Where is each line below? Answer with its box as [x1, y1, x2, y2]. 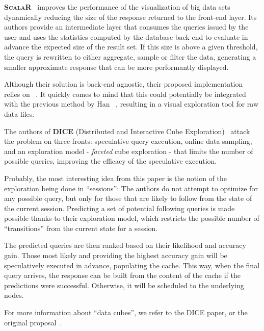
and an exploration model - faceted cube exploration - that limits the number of [4, 145, 253, 156]
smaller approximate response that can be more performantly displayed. [4, 61, 229, 72]
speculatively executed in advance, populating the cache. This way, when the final [4, 260, 260, 270]
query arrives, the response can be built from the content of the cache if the [4, 270, 241, 281]
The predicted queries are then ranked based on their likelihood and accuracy [4, 240, 246, 250]
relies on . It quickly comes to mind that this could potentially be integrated [4, 88, 246, 99]
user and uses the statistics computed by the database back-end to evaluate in [4, 31, 248, 42]
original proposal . [4, 317, 62, 327]
